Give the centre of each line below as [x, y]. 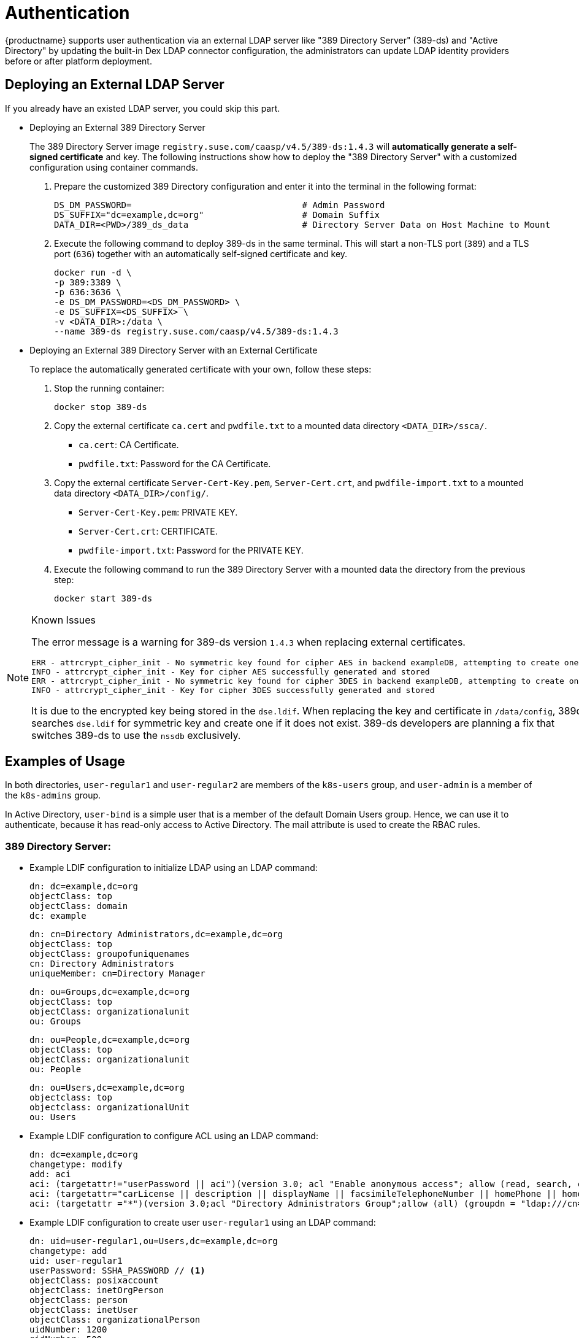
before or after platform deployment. [79, 61]
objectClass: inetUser [84, 1310]
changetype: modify [76, 1165]
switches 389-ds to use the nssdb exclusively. [136, 735]
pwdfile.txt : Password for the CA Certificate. [175, 463]
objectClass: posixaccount [94, 1281]
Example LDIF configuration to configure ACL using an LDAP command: [174, 1136]
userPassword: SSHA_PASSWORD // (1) [117, 1271]
